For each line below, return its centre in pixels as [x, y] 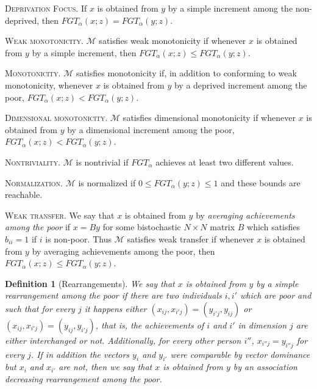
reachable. [24, 194]
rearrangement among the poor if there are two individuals [113, 295]
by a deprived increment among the [240, 85]
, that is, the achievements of [150, 325]
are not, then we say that [105, 367]
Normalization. [34, 182]
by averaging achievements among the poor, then [123, 251]
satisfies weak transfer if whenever [191, 238]
